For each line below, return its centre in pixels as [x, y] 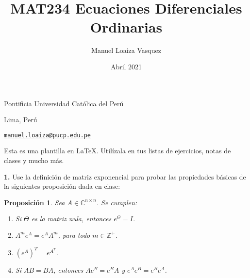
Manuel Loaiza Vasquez [126, 50]
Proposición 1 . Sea [34, 202]
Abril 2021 [126, 66]
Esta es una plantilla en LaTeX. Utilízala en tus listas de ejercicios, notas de [117, 151]
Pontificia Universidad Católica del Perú [64, 103]
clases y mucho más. [34, 160]
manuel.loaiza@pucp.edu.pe [47, 135]
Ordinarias [126, 27]
